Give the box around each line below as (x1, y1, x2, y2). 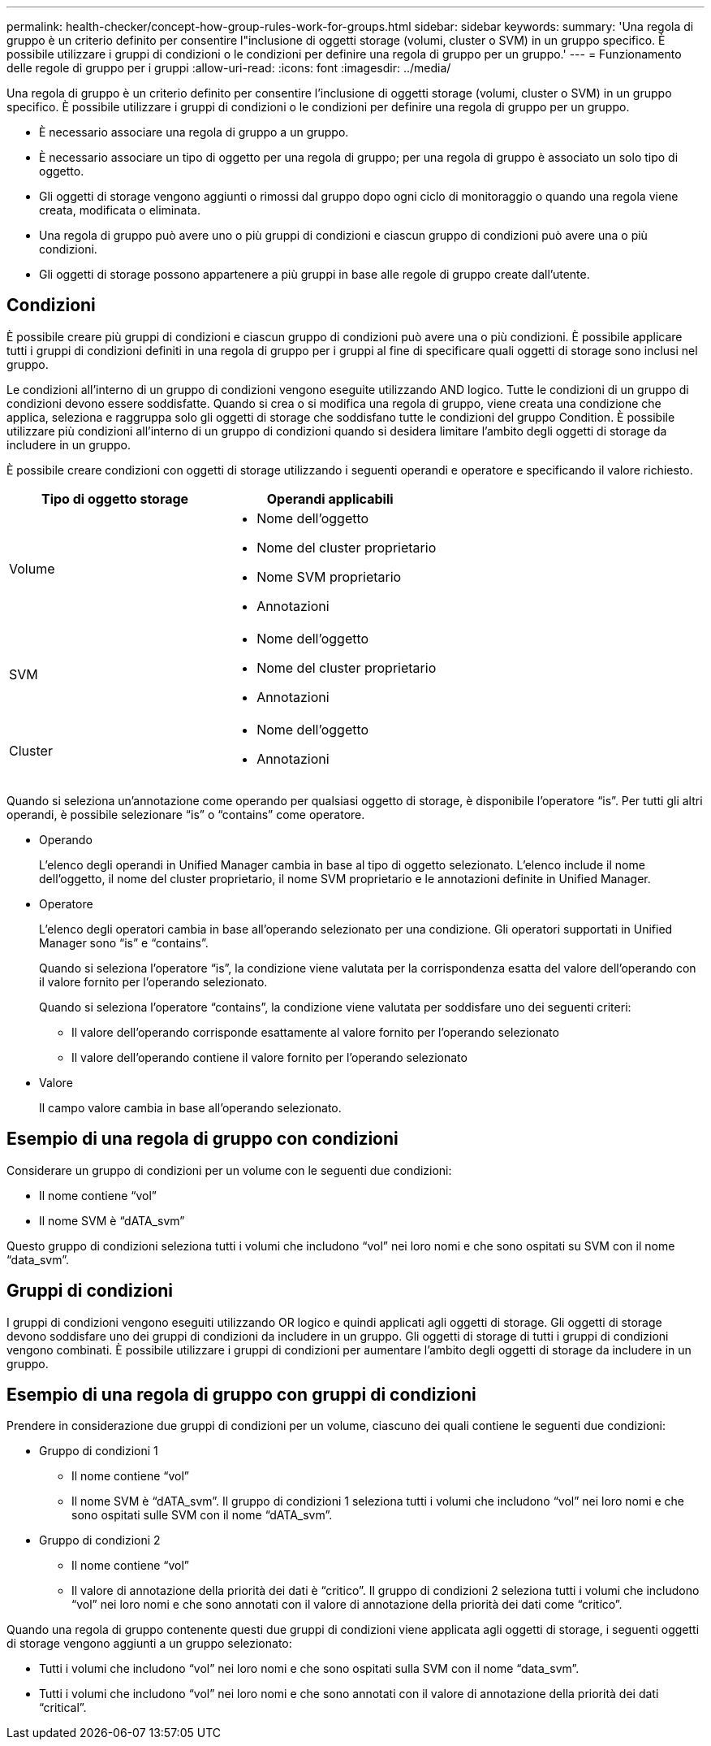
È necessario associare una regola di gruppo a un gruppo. (39, 125, 349, 139)
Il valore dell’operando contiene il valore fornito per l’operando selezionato (71, 1050, 468, 1064)
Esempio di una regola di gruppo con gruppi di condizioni (6, 1384, 476, 1405)
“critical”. (39, 1701, 87, 1715)
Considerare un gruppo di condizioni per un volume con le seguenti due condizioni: (6, 1163, 452, 1177)
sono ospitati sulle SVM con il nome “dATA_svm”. (71, 1508, 333, 1523)
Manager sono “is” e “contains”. (39, 935, 209, 950)
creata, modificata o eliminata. (39, 203, 200, 217)
